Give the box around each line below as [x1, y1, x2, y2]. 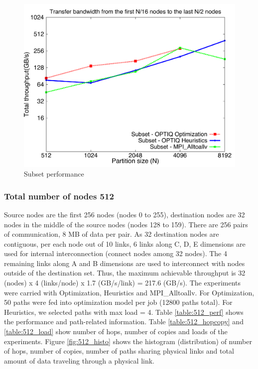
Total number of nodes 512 [4, 189, 114, 202]
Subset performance [24, 169, 84, 179]
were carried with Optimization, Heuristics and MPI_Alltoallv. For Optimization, [4, 287, 255, 297]
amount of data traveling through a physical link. [4, 355, 154, 366]
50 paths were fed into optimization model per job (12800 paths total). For [4, 297, 233, 307]
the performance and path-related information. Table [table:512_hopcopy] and [4, 316, 244, 327]
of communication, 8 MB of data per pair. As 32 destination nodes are [4, 229, 219, 239]
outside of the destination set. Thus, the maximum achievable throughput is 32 [4, 268, 246, 278]
